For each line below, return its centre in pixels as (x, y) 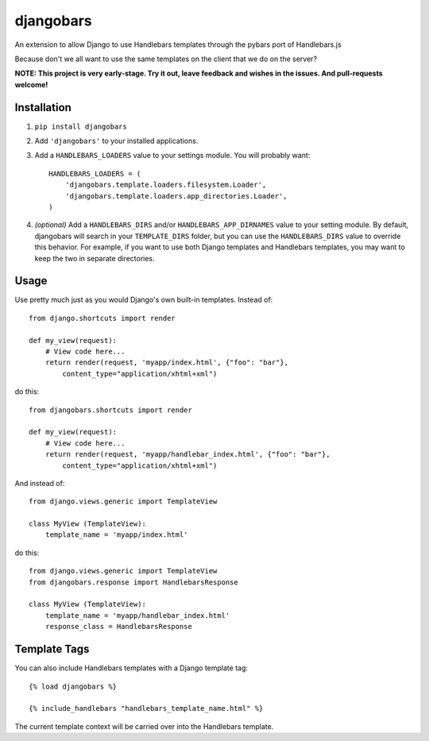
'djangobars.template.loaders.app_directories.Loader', (176, 196)
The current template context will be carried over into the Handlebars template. (144, 726)
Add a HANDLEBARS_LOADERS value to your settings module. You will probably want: (172, 156)
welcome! (31, 84)
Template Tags (52, 649)
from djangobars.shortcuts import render (110, 410)
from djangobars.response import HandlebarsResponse (133, 582)
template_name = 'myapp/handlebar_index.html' (137, 615)
